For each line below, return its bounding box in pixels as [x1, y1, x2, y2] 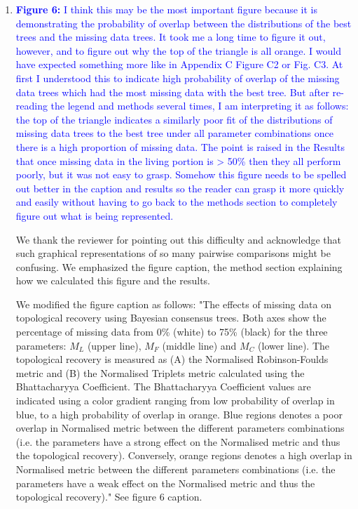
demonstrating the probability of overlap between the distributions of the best [15, 15, 352, 30]
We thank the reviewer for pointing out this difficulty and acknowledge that [15, 232, 341, 246]
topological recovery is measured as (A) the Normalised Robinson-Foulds [15, 352, 329, 366]
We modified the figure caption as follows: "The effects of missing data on [15, 296, 331, 311]
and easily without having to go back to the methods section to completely [15, 194, 338, 209]
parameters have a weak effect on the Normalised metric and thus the [15, 475, 315, 490]
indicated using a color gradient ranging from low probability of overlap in [15, 393, 335, 408]
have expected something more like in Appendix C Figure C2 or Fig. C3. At [15, 57, 343, 72]
